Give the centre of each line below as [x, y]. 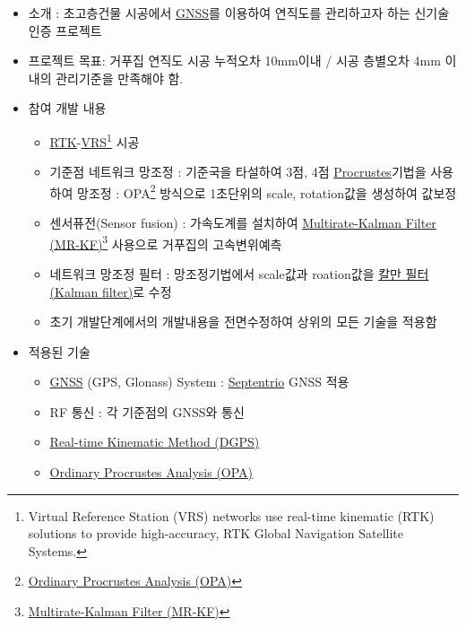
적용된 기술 [59, 351]
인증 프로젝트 [65, 30]
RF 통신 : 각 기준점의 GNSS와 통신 [147, 411]
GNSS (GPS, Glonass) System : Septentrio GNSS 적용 [199, 382]
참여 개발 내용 [67, 108]
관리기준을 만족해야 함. [120, 78]
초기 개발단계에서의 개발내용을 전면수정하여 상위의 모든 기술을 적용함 [243, 322]
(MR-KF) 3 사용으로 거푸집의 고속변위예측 [166, 242]
